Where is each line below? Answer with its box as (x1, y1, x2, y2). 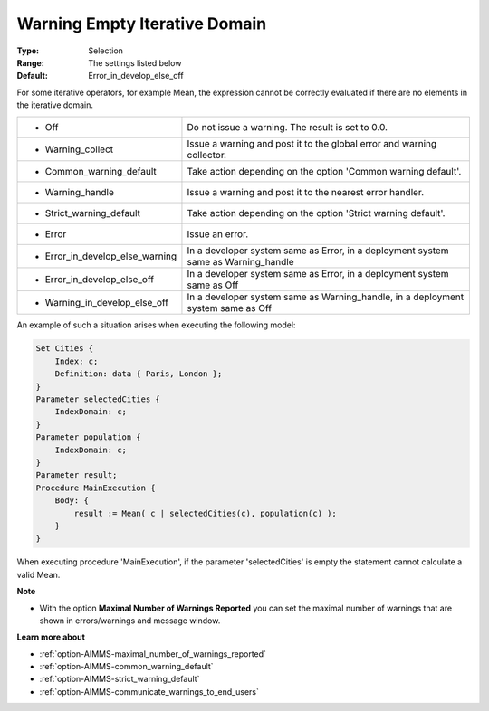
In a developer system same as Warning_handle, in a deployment (187, 290, 465, 303)
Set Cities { (35, 344, 94, 354)
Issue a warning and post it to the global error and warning (187, 137, 437, 149)
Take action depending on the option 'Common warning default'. (187, 165, 462, 177)
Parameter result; (35, 470, 118, 480)
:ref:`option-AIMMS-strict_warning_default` (39, 674, 200, 685)
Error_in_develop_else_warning (44, 250, 177, 262)
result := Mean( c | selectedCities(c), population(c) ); (73, 507, 337, 518)
